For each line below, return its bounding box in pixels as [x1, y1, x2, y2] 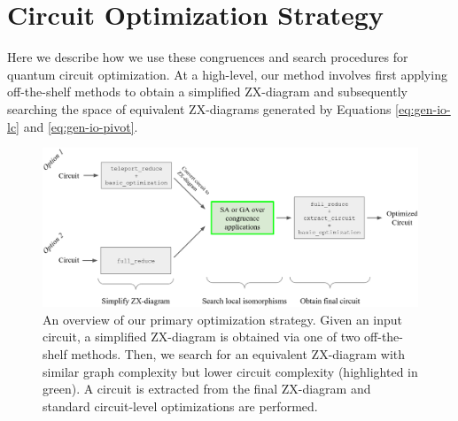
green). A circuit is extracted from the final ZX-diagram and [43, 379, 371, 398]
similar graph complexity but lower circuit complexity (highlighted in [43, 362, 418, 380]
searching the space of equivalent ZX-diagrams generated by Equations [7, 99, 392, 118]
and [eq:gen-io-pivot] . [23, 117, 138, 135]
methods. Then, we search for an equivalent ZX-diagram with [71, 344, 406, 363]
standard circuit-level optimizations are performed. [43, 396, 318, 415]
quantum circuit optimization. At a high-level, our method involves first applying [7, 65, 447, 83]
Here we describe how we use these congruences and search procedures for [7, 48, 408, 66]
